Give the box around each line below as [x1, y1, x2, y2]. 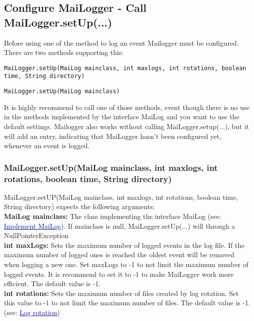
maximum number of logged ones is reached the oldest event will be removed [4, 249, 235, 260]
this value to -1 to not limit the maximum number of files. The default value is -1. [4, 297, 251, 308]
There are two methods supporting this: [4, 47, 124, 57]
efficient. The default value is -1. [4, 278, 101, 289]
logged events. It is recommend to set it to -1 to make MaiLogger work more [4, 268, 234, 279]
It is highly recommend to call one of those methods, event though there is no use [4, 102, 250, 112]
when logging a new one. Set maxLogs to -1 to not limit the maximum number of [4, 259, 249, 269]
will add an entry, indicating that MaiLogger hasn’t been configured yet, [4, 131, 222, 141]
